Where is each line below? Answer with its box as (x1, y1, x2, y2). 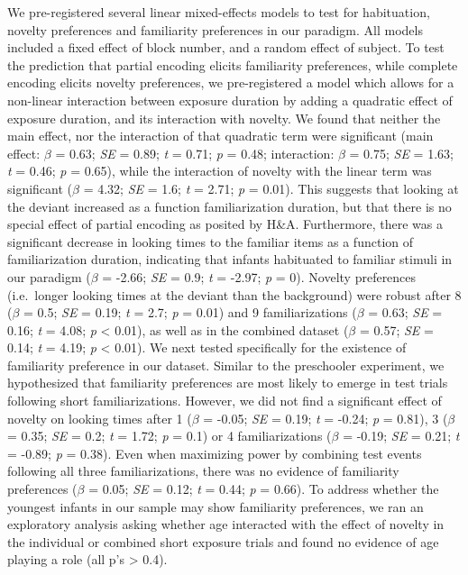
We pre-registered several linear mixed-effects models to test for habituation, (7, 3, 430, 21)
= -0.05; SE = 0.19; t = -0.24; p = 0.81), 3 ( (203, 408, 448, 427)
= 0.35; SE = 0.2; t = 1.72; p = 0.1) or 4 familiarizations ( (7, 426, 332, 445)
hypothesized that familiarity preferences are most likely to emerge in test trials (7, 373, 448, 392)
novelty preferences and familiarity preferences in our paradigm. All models (7, 20, 423, 39)
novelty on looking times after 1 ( (7, 408, 192, 427)
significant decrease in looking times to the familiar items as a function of (7, 232, 414, 251)
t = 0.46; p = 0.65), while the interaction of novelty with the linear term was (7, 161, 432, 180)
